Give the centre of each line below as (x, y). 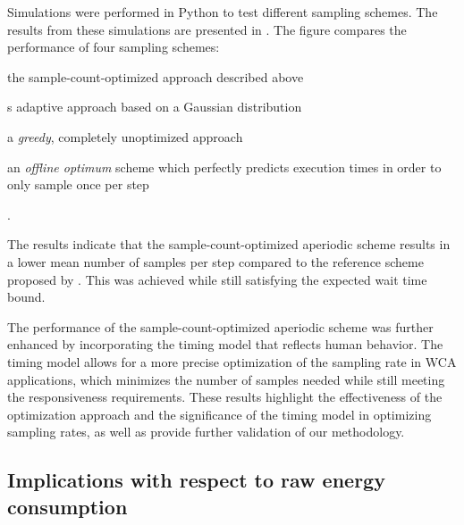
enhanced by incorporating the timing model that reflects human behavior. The (225, 344)
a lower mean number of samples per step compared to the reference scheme (215, 261)
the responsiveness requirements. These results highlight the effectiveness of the (225, 397)
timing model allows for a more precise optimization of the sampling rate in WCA (232, 361)
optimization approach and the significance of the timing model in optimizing (219, 414)
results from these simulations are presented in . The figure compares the (207, 29)
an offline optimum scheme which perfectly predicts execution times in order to (224, 167)
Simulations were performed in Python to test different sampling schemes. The (223, 12)
